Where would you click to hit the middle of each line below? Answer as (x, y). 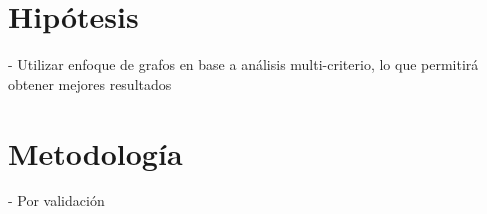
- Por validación (56, 200)
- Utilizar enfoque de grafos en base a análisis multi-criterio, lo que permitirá (243, 64)
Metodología (95, 152)
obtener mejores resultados (90, 83)
